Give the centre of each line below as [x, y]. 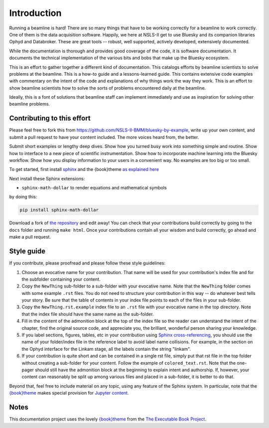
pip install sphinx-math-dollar [59, 210]
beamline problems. [29, 104]
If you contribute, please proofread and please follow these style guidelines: [87, 263]
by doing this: [23, 197]
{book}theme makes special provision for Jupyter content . [69, 393]
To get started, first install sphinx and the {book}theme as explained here [84, 169]
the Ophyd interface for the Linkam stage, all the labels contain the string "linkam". [106, 349]
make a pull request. [30, 237]
